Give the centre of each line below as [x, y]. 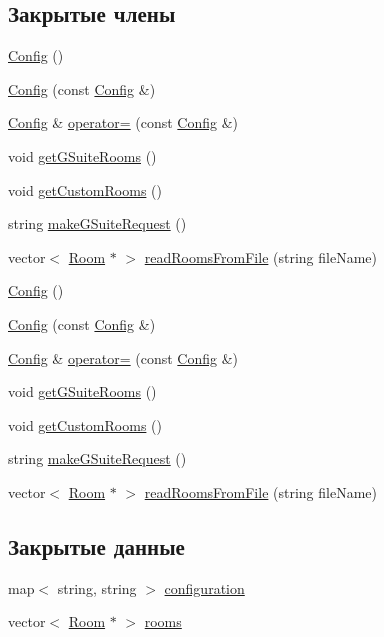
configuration [204, 587]
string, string [97, 587]
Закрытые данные [96, 545]
